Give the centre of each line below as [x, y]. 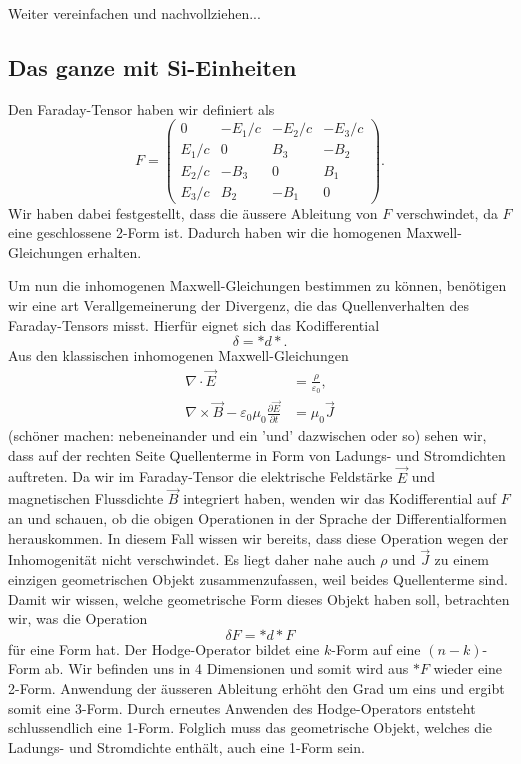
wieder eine [468, 668]
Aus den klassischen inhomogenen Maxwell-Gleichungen [178, 355]
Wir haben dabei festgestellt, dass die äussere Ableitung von [193, 212]
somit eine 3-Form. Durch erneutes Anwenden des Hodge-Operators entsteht [242, 707]
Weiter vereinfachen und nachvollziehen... [134, 13]
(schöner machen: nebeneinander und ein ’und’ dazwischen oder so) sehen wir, [247, 435]
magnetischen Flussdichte [86, 498]
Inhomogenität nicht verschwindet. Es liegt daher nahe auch [192, 559]
